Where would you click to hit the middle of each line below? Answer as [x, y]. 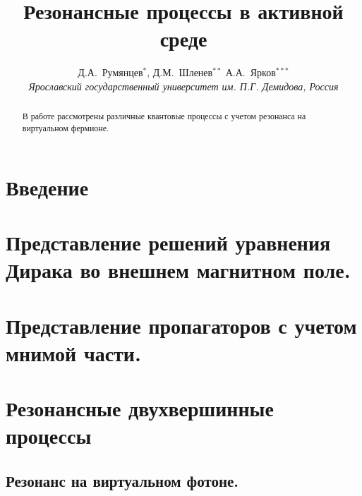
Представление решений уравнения [168, 242]
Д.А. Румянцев [110, 72]
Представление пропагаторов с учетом [181, 325]
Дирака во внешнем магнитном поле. [178, 270]
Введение [47, 187]
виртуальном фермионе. [66, 127]
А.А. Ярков [251, 72]
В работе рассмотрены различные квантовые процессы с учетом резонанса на [164, 116]
